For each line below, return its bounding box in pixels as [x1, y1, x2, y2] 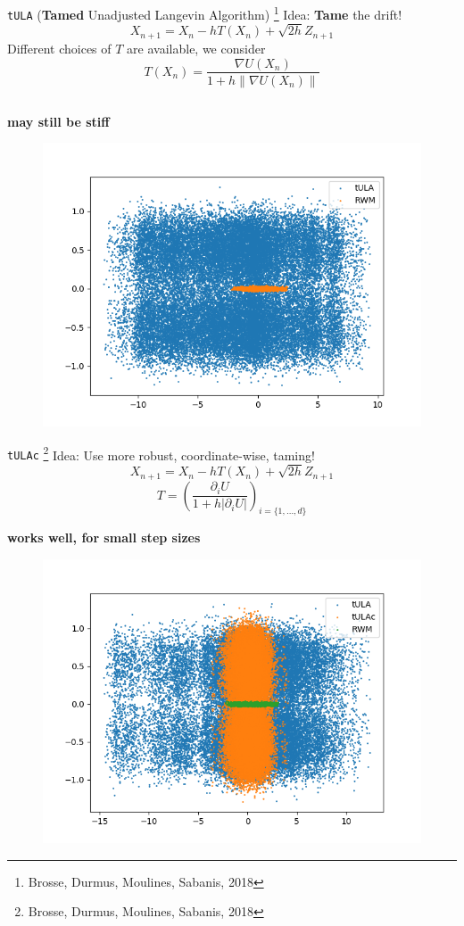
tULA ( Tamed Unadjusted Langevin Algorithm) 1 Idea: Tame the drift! [7, 3, 402, 23]
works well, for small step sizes [7, 528, 201, 547]
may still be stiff [7, 112, 110, 130]
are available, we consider [127, 38, 266, 57]
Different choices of [7, 38, 112, 57]
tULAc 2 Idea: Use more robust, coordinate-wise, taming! [7, 442, 315, 464]
